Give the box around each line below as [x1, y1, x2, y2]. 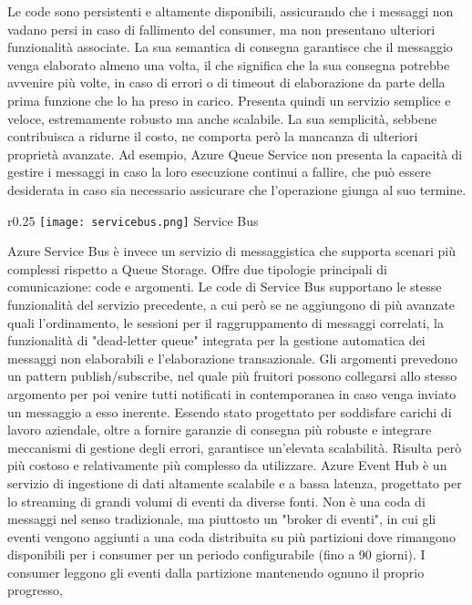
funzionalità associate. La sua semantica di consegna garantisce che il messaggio [7, 37, 453, 56]
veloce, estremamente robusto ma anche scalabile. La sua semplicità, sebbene [7, 108, 437, 128]
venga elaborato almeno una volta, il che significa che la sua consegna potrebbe [7, 55, 450, 74]
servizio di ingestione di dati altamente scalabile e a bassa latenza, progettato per [7, 473, 462, 492]
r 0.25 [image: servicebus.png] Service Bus [7, 210, 259, 230]
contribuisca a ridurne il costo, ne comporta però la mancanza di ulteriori [7, 127, 418, 146]
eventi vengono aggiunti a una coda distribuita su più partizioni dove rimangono [7, 527, 456, 546]
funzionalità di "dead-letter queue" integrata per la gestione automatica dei [7, 331, 426, 350]
